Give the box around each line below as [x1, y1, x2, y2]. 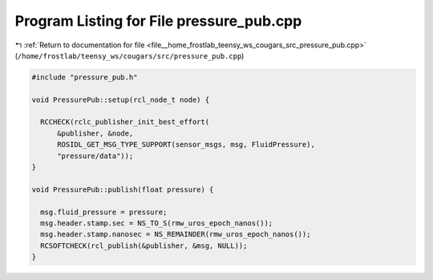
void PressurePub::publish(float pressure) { [31, 185, 214, 194]
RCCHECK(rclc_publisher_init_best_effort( [40, 117, 210, 127]
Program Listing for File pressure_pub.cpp [14, 12, 302, 30]
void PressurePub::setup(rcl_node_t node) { [31, 95, 210, 104]
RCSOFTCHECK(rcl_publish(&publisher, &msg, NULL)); [40, 241, 248, 250]
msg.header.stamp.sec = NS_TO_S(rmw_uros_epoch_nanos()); [40, 219, 273, 228]
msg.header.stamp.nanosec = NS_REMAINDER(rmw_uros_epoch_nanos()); [40, 229, 311, 239]
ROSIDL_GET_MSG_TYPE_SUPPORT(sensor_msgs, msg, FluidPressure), [57, 140, 316, 149]
